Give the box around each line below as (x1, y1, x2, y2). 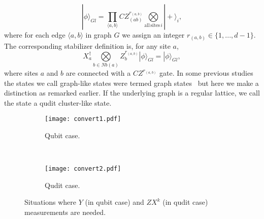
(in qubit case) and (85, 197, 144, 207)
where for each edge (4, 29, 65, 40)
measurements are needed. (24, 206, 106, 217)
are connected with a (65, 67, 131, 78)
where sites (4, 67, 39, 78)
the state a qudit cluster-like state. (4, 97, 112, 108)
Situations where (24, 197, 77, 207)
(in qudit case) (162, 197, 208, 207)
